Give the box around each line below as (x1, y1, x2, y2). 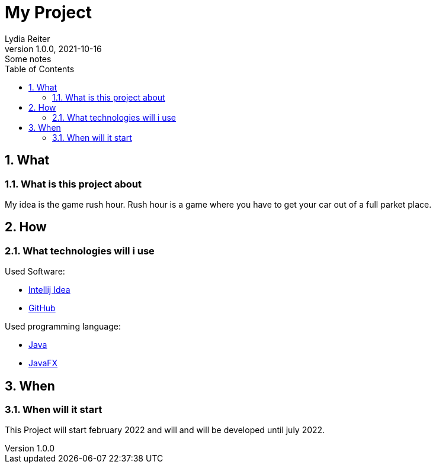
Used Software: (5, 266, 65, 277)
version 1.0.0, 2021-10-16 (5, 43, 102, 54)
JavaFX (28, 358, 58, 369)
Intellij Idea (28, 285, 70, 295)
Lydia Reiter (5, 33, 50, 44)
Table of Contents (5, 63, 75, 74)
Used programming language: (5, 321, 121, 332)
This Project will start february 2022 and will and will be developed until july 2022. (5, 425, 325, 435)
